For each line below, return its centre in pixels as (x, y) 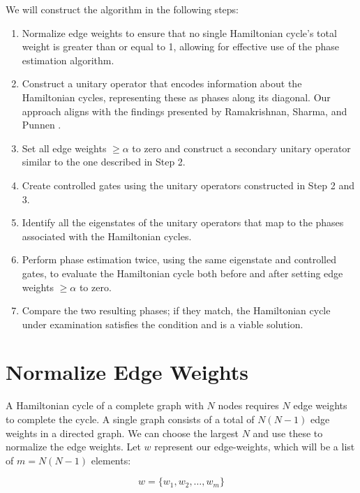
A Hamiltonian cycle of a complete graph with (105, 405)
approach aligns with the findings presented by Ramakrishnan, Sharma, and (185, 111)
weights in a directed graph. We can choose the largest (122, 433)
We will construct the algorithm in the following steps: (122, 9)
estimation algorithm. (68, 60)
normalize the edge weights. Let (73, 447)
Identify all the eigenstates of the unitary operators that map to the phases (183, 222)
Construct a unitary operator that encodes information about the (162, 83)
